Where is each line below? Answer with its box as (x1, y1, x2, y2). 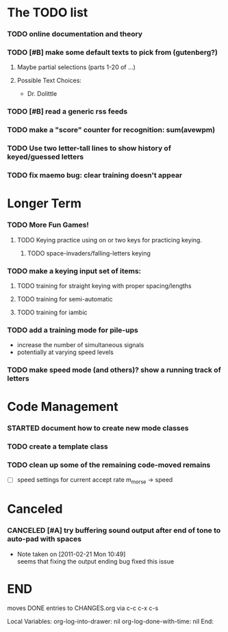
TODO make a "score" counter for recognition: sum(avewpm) (7, 125, 216, 135)
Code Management (7, 399, 118, 415)
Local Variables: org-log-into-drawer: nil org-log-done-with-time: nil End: (7, 617, 214, 625)
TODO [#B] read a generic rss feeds (7, 107, 128, 116)
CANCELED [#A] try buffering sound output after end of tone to (7, 526, 221, 535)
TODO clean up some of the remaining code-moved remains (7, 460, 211, 470)
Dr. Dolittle (27, 90, 58, 98)
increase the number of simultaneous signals (16, 341, 144, 349)
